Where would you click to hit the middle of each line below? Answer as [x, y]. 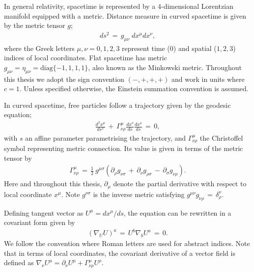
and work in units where [208, 79]
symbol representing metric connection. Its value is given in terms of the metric [124, 148]
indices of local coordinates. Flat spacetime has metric [85, 58]
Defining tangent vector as [44, 212]
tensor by [18, 158]
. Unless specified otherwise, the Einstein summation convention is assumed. [134, 88]
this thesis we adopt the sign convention [64, 79]
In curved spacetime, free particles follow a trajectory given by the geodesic [117, 105]
